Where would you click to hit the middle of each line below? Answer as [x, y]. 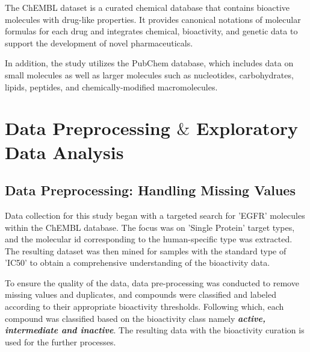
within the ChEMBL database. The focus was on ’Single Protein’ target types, [150, 227]
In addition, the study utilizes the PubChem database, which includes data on [149, 63]
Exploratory [247, 128]
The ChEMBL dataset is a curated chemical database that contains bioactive [147, 7]
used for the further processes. [60, 341]
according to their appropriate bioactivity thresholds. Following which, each [144, 306]
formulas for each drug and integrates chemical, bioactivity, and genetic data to [151, 31]
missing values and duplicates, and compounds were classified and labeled [141, 294]
